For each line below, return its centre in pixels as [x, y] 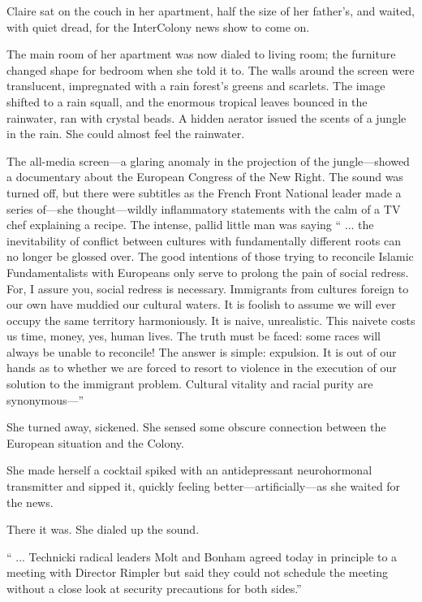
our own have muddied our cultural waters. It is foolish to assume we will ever [201, 304]
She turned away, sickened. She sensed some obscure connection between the [196, 427]
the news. [30, 502]
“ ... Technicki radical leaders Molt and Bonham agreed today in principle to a [202, 556]
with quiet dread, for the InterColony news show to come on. [158, 26]
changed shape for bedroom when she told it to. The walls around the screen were [211, 69]
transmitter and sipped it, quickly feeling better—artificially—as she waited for [204, 486]
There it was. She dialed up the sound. [103, 529]
